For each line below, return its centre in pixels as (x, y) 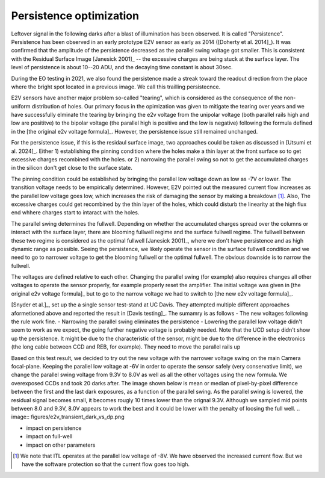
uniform (21, 106)
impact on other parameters (61, 445)
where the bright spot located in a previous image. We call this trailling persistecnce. (116, 87)
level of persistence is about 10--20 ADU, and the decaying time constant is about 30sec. (122, 67)
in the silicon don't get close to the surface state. (72, 168)
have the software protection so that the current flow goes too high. (106, 464)
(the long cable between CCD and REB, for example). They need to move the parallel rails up (126, 347)
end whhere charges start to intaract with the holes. (75, 213)
